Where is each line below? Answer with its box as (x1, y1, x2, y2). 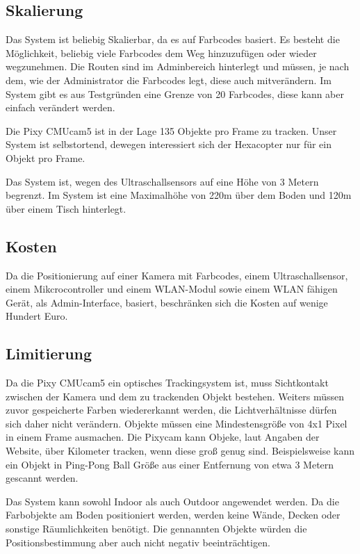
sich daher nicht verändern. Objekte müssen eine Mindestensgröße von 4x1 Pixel (6, 416, 347, 430)
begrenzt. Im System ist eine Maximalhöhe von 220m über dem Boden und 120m (6, 188, 352, 202)
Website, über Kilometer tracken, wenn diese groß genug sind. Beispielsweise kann (6, 443, 355, 458)
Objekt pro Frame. (6, 150, 85, 165)
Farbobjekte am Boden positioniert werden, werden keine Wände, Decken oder (6, 507, 341, 522)
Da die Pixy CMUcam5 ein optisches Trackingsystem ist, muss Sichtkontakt (6, 375, 329, 390)
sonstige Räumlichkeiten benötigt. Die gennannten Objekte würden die (6, 521, 307, 536)
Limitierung (6, 343, 92, 364)
